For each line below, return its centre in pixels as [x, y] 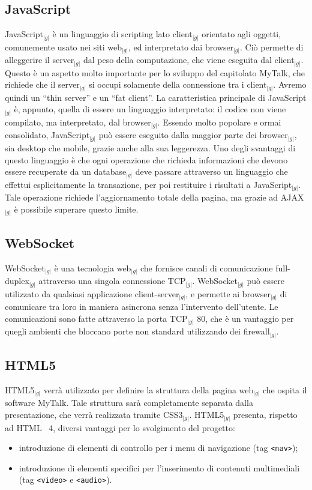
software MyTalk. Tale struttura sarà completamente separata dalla [129, 403]
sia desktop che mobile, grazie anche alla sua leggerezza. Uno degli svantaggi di [150, 148]
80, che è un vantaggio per [245, 318]
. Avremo [290, 84]
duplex [17, 281]
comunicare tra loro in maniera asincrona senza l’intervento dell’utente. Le [142, 307]
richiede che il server [42, 84]
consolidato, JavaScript [47, 135]
